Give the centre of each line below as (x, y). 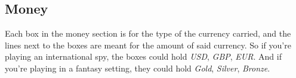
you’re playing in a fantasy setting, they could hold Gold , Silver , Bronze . (138, 68)
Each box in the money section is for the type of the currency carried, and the (148, 33)
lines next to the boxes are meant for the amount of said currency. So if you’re (148, 45)
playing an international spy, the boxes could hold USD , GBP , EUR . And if (143, 56)
